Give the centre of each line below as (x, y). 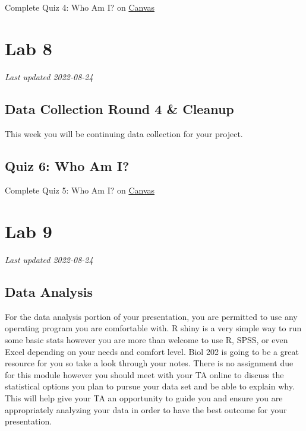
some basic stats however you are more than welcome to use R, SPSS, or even (146, 340)
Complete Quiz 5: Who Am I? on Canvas (80, 190)
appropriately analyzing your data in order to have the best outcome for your (146, 409)
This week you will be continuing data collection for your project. (124, 133)
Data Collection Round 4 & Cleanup (119, 108)
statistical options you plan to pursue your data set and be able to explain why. (150, 386)
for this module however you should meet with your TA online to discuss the (144, 374)
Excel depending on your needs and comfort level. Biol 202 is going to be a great (152, 351)
